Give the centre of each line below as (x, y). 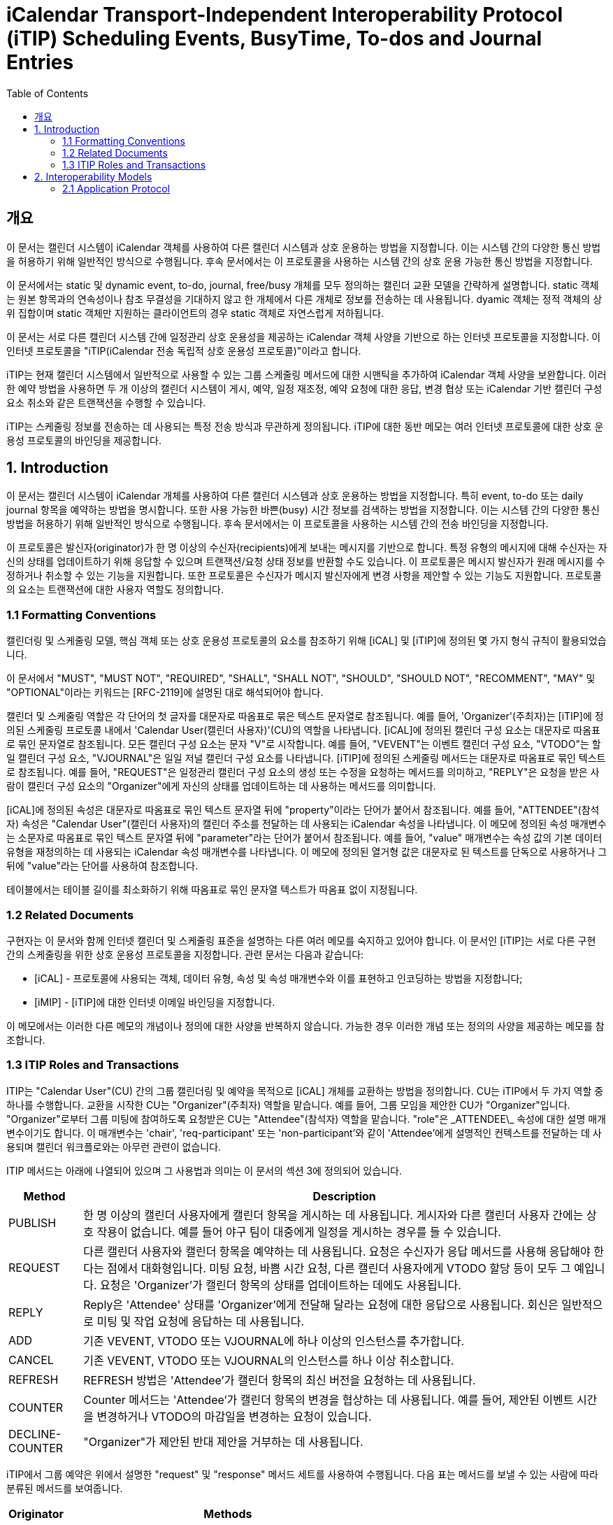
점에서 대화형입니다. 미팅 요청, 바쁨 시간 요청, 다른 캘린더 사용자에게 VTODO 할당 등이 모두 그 (339, 1268)
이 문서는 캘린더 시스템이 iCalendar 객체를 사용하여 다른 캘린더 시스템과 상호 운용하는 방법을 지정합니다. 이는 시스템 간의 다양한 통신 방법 (304, 247)
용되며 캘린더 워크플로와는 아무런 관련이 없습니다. (114, 1147)
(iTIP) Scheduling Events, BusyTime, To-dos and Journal (274, 38)
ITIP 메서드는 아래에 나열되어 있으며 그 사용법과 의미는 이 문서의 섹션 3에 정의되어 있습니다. (204, 1170)
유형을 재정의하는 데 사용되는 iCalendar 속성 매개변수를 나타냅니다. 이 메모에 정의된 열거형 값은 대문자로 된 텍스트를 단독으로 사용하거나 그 (307, 852)
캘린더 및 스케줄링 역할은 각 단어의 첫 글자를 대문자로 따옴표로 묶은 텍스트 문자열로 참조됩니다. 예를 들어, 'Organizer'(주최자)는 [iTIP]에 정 (305, 716)
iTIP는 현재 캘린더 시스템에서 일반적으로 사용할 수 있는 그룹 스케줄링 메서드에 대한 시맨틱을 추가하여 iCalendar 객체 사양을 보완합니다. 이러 (306, 374)
